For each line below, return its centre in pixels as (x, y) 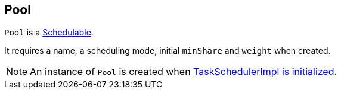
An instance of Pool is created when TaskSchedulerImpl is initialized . (184, 72)
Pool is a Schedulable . (49, 33)
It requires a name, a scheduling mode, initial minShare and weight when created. (168, 51)
